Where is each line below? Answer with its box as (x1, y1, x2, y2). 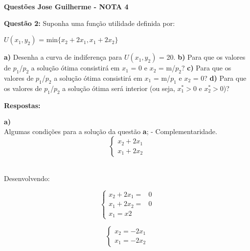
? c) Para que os (181, 63, 231, 73)
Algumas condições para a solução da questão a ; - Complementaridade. (4, 126, 217, 136)
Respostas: (4, 100, 41, 110)
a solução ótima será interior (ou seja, (62, 83, 175, 93)
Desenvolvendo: (4, 173, 50, 183)
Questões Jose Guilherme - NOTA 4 (4, 1, 129, 11)
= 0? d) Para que (193, 72, 247, 83)
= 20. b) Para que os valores (159, 52, 246, 62)
